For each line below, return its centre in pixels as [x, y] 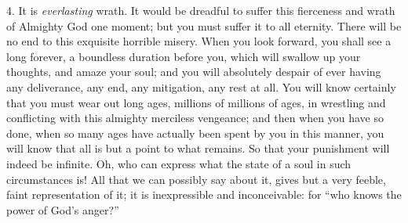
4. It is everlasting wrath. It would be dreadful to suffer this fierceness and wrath [201, 10]
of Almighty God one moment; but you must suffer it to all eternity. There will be [204, 25]
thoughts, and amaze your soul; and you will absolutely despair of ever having [194, 72]
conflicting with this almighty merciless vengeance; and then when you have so [195, 118]
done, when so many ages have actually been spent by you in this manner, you [195, 133]
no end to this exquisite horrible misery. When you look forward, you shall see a [199, 41]
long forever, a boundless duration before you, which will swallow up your [184, 56]
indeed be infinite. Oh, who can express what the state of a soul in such [179, 163]
